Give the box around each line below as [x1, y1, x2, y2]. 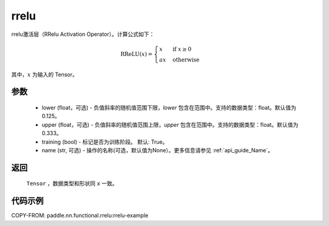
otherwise [172, 56, 200, 63]
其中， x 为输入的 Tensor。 [11, 71, 79, 78]
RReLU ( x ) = [120, 51, 153, 57]
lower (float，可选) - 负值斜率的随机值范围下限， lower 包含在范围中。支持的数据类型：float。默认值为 [41, 104, 297, 111]
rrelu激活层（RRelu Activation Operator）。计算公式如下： [11, 30, 155, 38]
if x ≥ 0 [172, 46, 192, 52]
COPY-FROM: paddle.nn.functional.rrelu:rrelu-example [11, 212, 149, 219]
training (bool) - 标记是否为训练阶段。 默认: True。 [41, 138, 168, 146]
